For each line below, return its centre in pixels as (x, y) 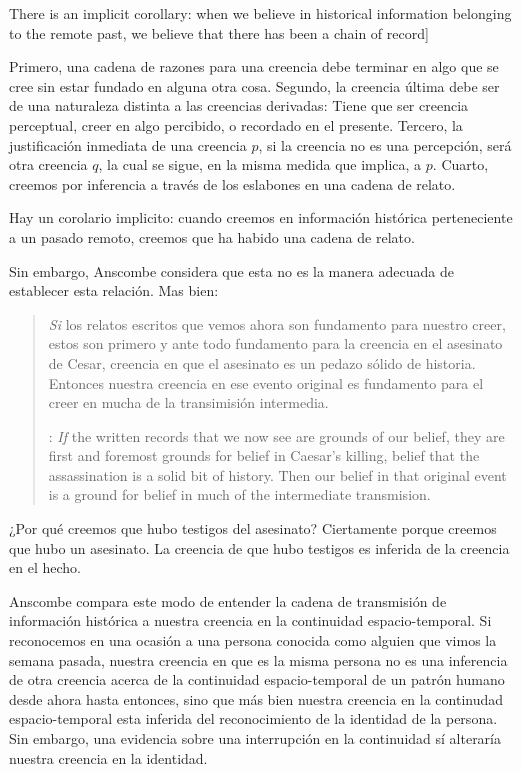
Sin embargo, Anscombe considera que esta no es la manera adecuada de (231, 270)
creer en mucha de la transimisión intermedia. (188, 402)
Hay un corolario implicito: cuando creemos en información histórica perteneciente (261, 217)
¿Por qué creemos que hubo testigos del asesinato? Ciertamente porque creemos (253, 528)
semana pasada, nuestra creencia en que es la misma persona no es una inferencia (258, 659)
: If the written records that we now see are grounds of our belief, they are (276, 435)
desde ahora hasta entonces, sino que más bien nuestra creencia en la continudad (256, 698)
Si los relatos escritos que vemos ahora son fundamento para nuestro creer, (277, 323)
